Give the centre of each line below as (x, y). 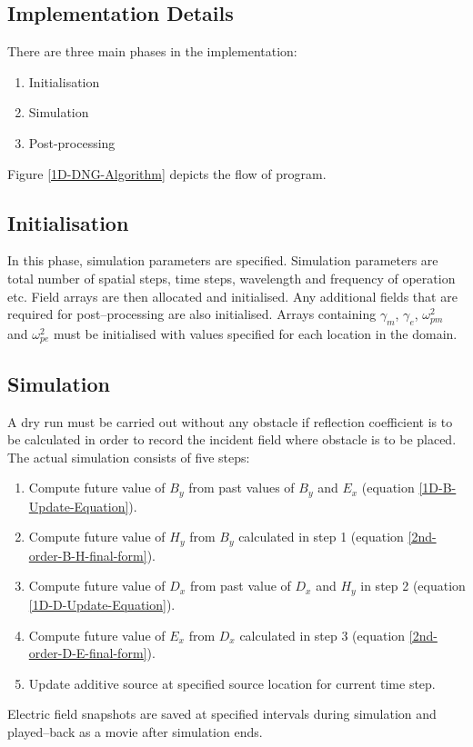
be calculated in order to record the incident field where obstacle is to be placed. (232, 439)
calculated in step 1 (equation (321, 537)
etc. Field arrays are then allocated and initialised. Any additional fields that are (232, 296)
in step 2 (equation (413, 586)
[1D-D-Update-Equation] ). (102, 604)
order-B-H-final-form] (88, 555)
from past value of (240, 586)
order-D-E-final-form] (88, 653)
